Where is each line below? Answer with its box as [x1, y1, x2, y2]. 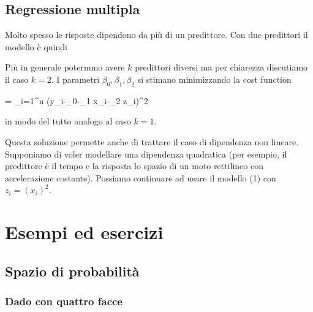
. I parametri [51, 72, 100, 85]
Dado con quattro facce [5, 294, 123, 309]
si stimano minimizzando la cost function [137, 72, 292, 85]
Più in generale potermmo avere [5, 61, 125, 74]
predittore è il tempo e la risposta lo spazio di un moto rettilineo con [5, 159, 263, 172]
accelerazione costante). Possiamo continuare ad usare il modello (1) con [5, 171, 276, 184]
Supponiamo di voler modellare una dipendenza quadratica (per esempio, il [5, 147, 287, 160]
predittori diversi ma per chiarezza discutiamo [135, 61, 308, 74]
